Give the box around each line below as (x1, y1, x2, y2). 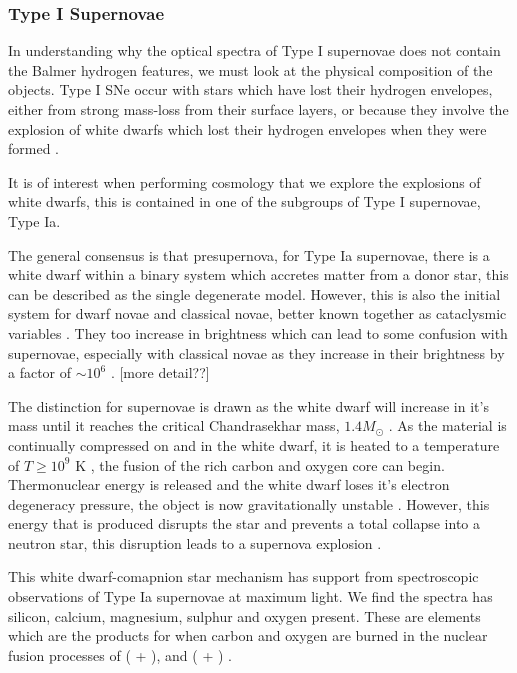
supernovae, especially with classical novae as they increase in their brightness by (8, 342, 505, 363)
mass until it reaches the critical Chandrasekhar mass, (8, 415, 340, 436)
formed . (8, 138, 60, 159)
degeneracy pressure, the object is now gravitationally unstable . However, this (8, 493, 490, 514)
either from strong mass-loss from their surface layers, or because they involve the (8, 99, 509, 119)
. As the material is (388, 415, 507, 436)
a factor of (8, 362, 72, 383)
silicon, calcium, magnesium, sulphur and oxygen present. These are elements (8, 605, 481, 626)
